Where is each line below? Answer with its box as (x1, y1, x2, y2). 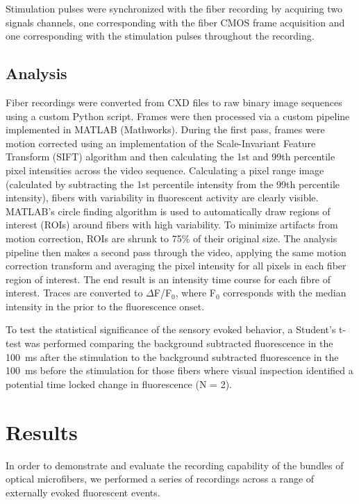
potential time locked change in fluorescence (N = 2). (6, 376, 232, 391)
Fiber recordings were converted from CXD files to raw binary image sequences (6, 94, 342, 109)
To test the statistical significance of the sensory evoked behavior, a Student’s (6, 322, 336, 337)
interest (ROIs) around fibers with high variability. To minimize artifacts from (6, 217, 338, 232)
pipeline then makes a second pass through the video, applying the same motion (6, 244, 347, 259)
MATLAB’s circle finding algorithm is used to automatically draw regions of (6, 203, 331, 218)
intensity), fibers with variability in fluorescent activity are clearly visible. (6, 190, 319, 205)
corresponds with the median (223, 285, 347, 300)
